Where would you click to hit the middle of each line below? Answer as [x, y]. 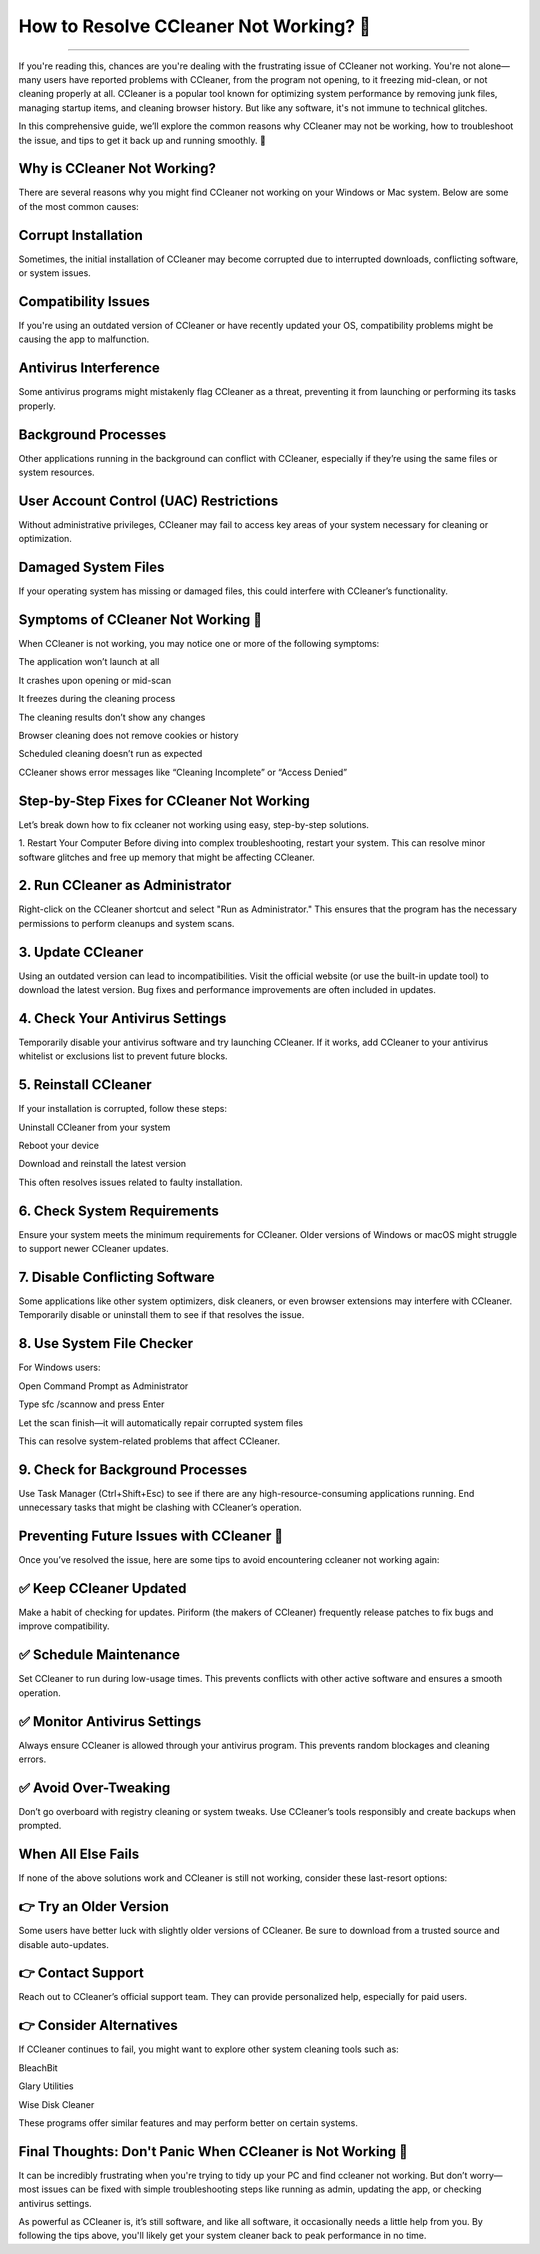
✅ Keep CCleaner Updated [102, 1588]
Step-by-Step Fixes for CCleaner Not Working [164, 800]
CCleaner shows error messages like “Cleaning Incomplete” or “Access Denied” [183, 772]
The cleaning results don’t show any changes [112, 717]
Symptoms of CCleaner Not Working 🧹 [140, 619]
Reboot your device [59, 1146]
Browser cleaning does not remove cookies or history [128, 736]
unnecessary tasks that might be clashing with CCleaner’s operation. [160, 1507]
